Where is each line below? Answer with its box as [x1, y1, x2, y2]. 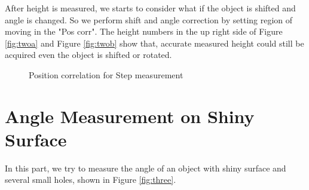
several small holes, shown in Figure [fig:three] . [5, 173, 176, 186]
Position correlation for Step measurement [29, 68, 183, 81]
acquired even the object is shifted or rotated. [5, 48, 172, 61]
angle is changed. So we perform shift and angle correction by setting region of [5, 13, 293, 26]
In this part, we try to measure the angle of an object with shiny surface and [5, 161, 286, 174]
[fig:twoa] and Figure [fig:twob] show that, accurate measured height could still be [5, 36, 304, 49]
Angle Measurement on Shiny [5, 103, 255, 128]
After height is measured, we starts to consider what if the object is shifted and [5, 2, 296, 14]
